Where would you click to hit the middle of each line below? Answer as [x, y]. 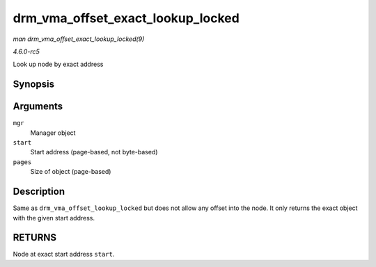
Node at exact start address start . [64, 254]
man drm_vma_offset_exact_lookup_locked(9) [79, 39]
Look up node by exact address [58, 64]
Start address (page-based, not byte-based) [94, 152]
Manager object [53, 133]
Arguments [38, 107]
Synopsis [34, 84]
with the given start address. [54, 218]
